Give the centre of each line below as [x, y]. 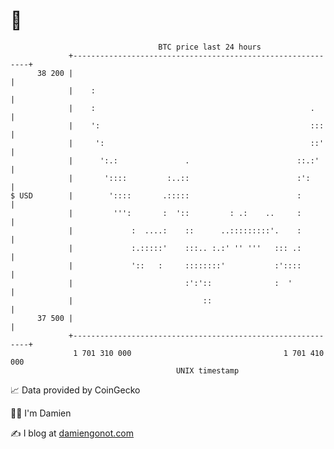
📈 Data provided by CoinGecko [75, 390]
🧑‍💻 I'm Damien [41, 413]
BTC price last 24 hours [210, 47]
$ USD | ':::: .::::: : [156, 195]
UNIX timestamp [207, 370]
